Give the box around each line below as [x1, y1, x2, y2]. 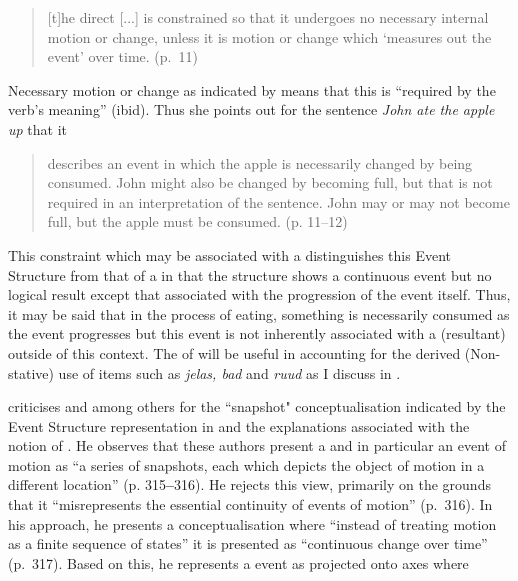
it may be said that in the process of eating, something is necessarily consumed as [8, 303, 510, 324]
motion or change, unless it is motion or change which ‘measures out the [47, 26, 492, 47]
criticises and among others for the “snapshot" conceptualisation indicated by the [8, 396, 506, 417]
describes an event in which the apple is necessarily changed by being [47, 152, 473, 173]
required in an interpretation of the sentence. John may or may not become [47, 191, 510, 212]
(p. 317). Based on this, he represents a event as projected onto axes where [8, 552, 469, 573]
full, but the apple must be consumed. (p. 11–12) [47, 211, 348, 232]
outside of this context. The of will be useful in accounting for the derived [8, 342, 461, 363]
